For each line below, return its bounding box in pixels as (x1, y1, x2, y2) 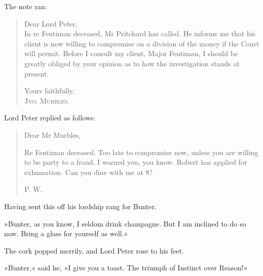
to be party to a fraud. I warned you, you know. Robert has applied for (24, 157, 247, 167)
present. (24, 68, 49, 79)
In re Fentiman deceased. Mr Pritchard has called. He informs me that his (24, 28, 256, 39)
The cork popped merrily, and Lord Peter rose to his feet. (4, 245, 184, 256)
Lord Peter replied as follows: (4, 112, 96, 123)
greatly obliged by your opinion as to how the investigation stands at (24, 58, 240, 68)
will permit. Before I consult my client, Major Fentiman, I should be (24, 48, 238, 59)
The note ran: (4, 1, 47, 11)
